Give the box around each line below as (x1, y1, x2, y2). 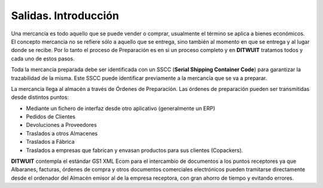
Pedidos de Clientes (26, 113, 76, 120)
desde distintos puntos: (11, 93, 69, 101)
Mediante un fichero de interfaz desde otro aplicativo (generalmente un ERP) (26, 105, 215, 112)
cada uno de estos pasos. (11, 54, 75, 62)
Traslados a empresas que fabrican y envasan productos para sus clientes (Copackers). (26, 147, 243, 154)
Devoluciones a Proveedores (26, 122, 97, 129)
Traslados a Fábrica (26, 138, 75, 145)
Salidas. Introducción (11, 9, 120, 22)
